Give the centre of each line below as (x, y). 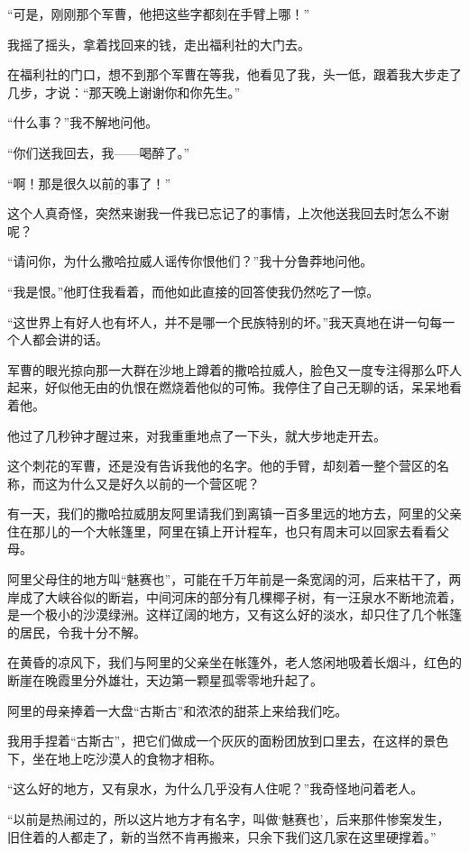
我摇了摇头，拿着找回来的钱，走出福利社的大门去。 (159, 44)
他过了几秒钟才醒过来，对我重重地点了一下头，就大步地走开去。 (197, 435)
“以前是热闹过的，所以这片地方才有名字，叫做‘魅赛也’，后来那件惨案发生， (229, 819)
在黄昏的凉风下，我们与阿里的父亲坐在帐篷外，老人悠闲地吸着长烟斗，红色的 (234, 662)
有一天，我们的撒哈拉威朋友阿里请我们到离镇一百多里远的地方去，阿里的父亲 (234, 513)
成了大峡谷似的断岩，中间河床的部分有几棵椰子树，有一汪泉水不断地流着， (240, 596)
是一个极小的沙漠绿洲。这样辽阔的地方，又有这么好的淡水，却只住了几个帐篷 (234, 614)
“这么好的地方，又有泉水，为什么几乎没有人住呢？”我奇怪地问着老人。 (216, 788)
